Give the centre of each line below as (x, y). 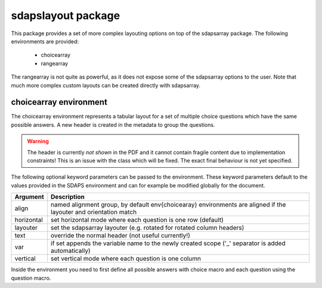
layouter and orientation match (94, 212)
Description (68, 197)
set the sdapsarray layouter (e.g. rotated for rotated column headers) (148, 228)
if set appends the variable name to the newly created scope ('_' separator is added (168, 243)
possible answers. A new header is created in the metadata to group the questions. (113, 124)
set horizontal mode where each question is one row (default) (137, 220)
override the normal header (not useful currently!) (120, 236)
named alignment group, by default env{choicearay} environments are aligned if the (168, 205)
